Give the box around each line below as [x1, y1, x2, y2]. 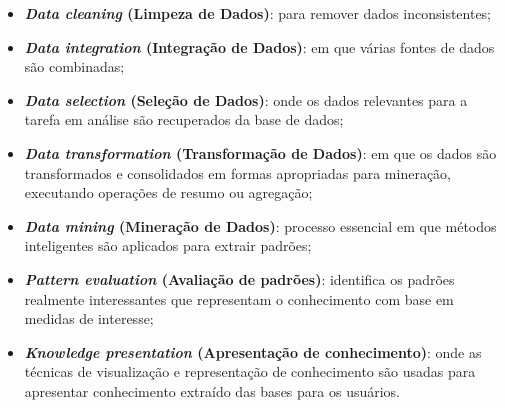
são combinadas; [24, 56, 125, 77]
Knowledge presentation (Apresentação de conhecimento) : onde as [24, 341, 482, 362]
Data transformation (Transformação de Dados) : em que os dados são [24, 142, 497, 163]
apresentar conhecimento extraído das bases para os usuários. [24, 380, 401, 401]
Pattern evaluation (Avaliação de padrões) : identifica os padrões [24, 268, 455, 289]
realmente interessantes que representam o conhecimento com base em [24, 288, 454, 309]
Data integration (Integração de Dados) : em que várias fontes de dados [24, 36, 495, 57]
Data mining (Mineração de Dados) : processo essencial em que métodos [24, 215, 497, 236]
